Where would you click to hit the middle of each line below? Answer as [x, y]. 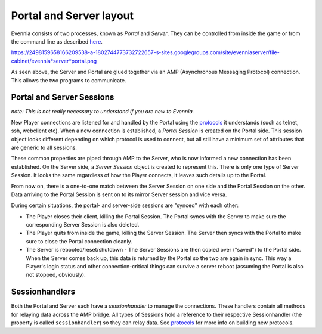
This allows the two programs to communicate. [69, 80]
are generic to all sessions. [44, 147]
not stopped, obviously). [56, 275]
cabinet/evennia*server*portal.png [54, 61]
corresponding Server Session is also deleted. [83, 225]
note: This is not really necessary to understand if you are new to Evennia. [103, 112]
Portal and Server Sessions [63, 98]
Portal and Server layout [72, 16]
